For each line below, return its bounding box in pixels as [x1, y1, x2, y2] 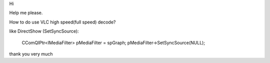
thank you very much [9, 50, 53, 57]
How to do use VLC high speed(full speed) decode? [9, 19, 116, 25]
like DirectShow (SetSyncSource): [9, 28, 79, 34]
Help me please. [9, 10, 43, 16]
